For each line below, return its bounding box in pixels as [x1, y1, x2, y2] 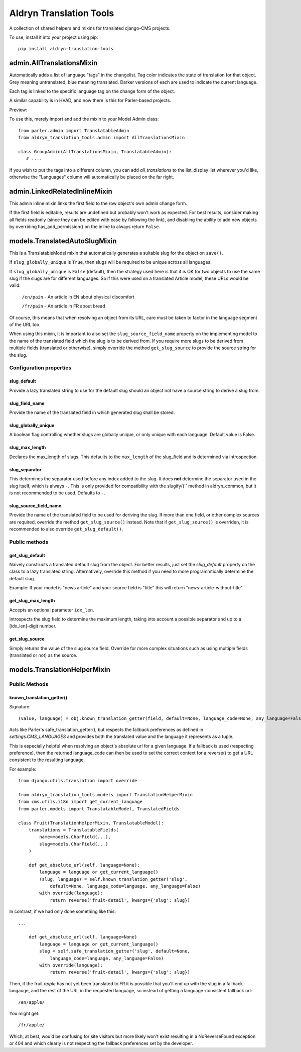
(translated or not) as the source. [9, 652, 78, 658]
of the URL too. [9, 322, 41, 328]
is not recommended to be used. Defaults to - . [9, 490, 105, 496]
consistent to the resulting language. [9, 757, 85, 763]
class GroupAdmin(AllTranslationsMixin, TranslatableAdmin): [18, 149, 172, 154]
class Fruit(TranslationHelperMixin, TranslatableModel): [18, 820, 164, 826]
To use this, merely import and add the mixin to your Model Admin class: [9, 116, 159, 122]
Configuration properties [9, 364, 72, 371]
